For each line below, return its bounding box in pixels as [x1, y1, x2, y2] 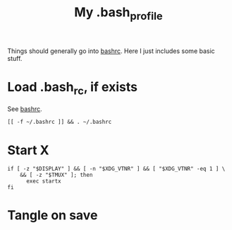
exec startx [25, 178, 61, 185]
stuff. [7, 54, 23, 62]
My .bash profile [73, 4, 164, 23]
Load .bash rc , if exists [7, 79, 138, 98]
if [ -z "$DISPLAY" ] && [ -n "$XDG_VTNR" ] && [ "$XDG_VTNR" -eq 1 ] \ [7, 166, 226, 173]
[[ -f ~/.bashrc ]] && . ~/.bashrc [7, 118, 112, 126]
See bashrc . [7, 105, 42, 113]
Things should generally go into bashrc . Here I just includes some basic [7, 47, 215, 55]
